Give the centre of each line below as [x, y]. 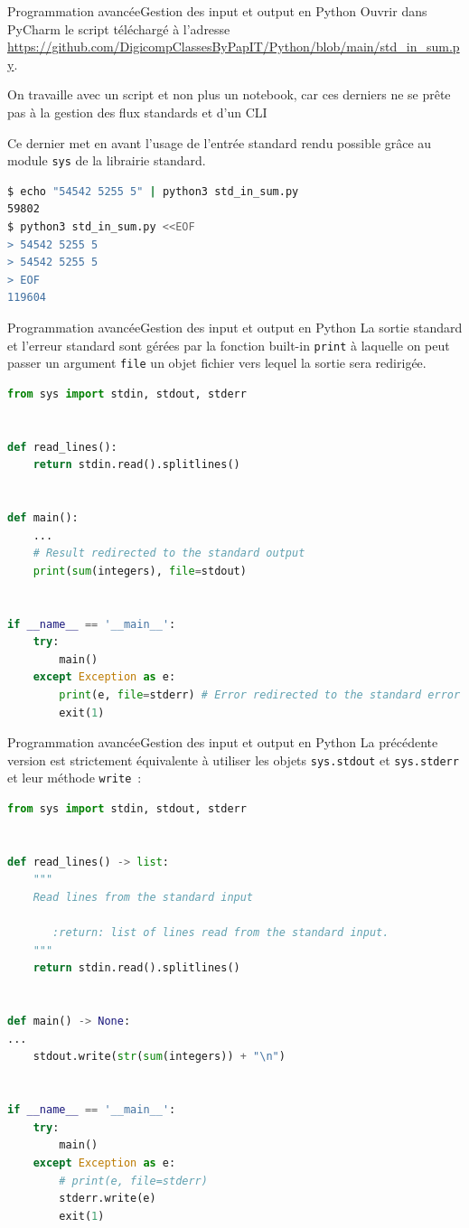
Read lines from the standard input [143, 898]
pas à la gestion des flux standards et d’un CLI [137, 112]
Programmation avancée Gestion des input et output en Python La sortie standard [235, 327]
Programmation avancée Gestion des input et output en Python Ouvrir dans [217, 11]
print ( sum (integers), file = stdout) [140, 571]
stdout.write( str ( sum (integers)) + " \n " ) [159, 1057]
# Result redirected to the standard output [169, 553]
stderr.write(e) [108, 1199]
